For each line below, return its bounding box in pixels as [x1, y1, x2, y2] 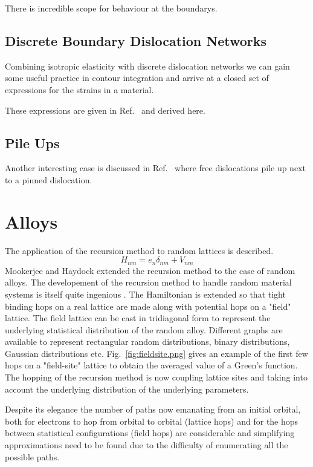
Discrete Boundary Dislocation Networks [5, 31, 267, 50]
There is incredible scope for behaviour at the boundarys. [5, 2, 218, 14]
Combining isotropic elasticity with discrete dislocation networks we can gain [5, 59, 290, 72]
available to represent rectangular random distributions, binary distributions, [5, 335, 290, 348]
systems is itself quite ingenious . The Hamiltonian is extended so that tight [5, 287, 286, 300]
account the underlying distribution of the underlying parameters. [5, 382, 249, 395]
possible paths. [5, 450, 60, 463]
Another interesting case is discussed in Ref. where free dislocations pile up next [5, 162, 306, 174]
